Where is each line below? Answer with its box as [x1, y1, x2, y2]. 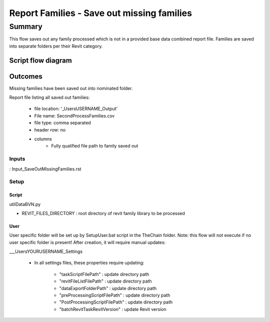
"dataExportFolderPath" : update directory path [59, 285, 157, 291]
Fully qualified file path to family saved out [51, 143, 138, 149]
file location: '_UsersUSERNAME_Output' [34, 105, 118, 112]
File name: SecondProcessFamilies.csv [34, 112, 115, 118]
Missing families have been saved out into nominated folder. [9, 85, 133, 91]
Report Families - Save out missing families [9, 7, 192, 18]
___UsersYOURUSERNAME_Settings [9, 248, 82, 254]
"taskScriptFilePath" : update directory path [59, 271, 149, 277]
